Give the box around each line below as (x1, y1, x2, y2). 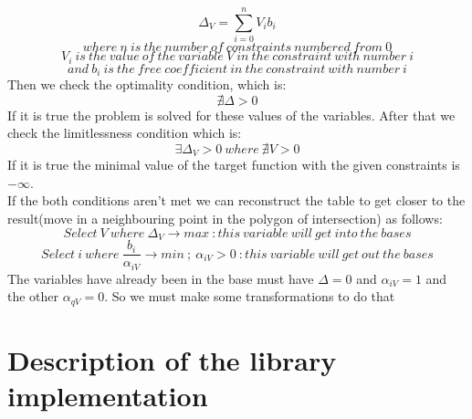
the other (7, 287, 59, 306)
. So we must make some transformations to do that (104, 287, 395, 306)
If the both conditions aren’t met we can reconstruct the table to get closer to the (7, 191, 466, 210)
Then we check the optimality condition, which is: (7, 75, 287, 94)
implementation (7, 377, 208, 414)
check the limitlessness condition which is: (7, 123, 242, 142)
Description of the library (7, 340, 337, 378)
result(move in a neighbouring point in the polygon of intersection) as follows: (7, 209, 443, 228)
